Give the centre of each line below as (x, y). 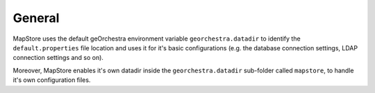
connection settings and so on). (58, 58)
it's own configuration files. (52, 80)
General (36, 18)
